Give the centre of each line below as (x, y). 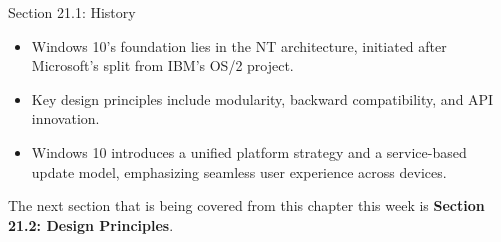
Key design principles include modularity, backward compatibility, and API (262, 98)
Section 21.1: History (72, 12)
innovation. (65, 118)
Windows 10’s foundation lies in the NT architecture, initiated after (239, 45)
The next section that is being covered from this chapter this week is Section (246, 205)
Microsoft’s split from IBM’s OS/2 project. (162, 65)
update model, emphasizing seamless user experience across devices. (239, 171)
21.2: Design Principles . (91, 224)
